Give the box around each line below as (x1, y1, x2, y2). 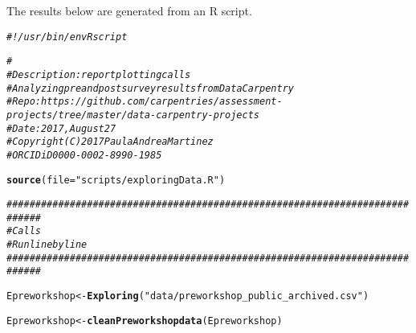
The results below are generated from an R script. (6, 2, 252, 18)
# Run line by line (6, 239, 88, 251)
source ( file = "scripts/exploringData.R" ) (6, 174, 226, 186)
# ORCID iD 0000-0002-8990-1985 (6, 149, 162, 161)
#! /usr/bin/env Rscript (6, 31, 128, 43)
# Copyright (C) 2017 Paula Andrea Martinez (6, 136, 214, 148)
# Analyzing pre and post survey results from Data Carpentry (6, 82, 295, 94)
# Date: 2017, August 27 (6, 122, 116, 134)
